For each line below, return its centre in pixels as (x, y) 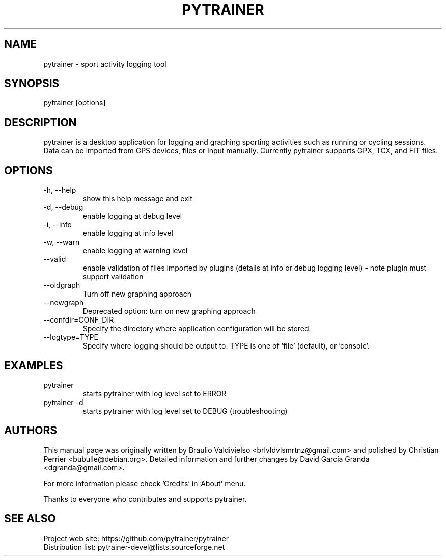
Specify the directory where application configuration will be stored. (197, 329)
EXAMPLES (34, 365)
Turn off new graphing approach (137, 294)
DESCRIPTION (40, 122)
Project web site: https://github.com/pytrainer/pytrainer (136, 538)
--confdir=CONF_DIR (79, 320)
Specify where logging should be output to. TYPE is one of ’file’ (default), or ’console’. (226, 346)
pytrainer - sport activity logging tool (105, 64)
